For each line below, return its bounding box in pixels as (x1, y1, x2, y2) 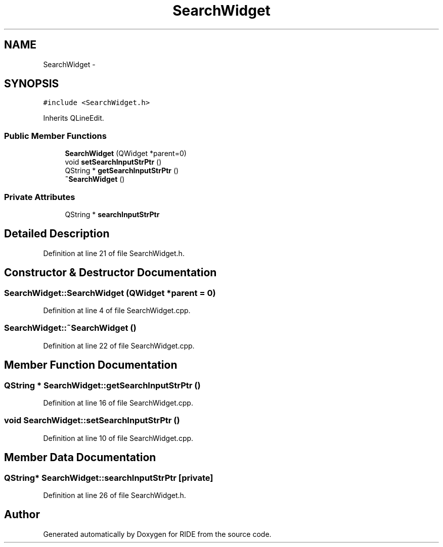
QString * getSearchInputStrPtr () (65, 166, 179, 175)
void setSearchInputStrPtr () (65, 158, 162, 167)
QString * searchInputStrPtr (65, 210, 160, 219)
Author (4, 508, 40, 521)
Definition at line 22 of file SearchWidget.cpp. (43, 341, 195, 350)
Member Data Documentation (4, 451, 156, 464)
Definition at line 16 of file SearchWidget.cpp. (43, 398, 193, 407)
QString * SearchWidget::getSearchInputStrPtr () (4, 380, 201, 390)
